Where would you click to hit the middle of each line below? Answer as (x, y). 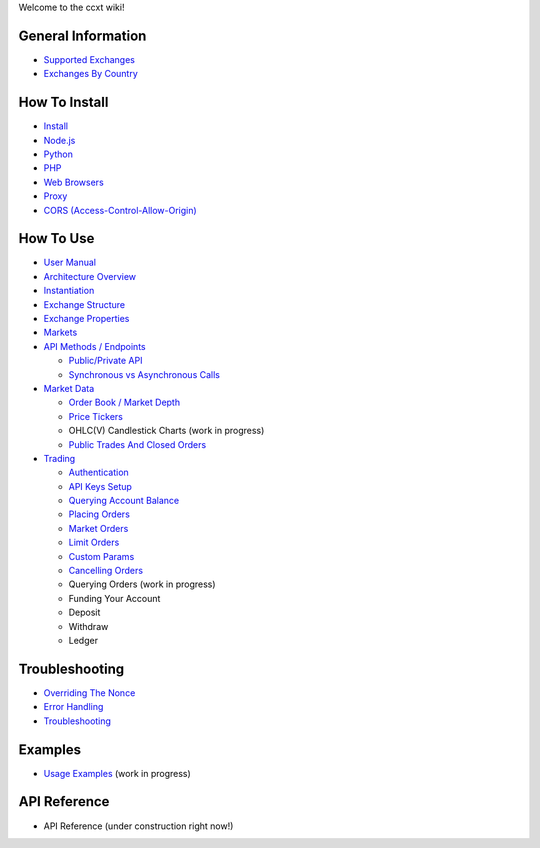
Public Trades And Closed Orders (137, 444)
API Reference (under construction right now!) (138, 826)
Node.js (59, 140)
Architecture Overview (90, 276)
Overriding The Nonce (89, 692)
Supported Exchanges (89, 59)
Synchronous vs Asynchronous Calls (144, 374)
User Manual (70, 262)
